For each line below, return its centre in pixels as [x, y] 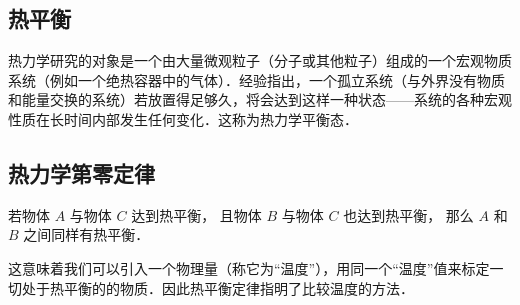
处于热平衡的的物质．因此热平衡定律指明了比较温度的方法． [217, 287]
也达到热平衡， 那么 [408, 214]
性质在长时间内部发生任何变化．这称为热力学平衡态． [183, 118]
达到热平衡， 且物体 [196, 214]
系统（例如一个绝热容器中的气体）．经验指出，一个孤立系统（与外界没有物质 [256, 79]
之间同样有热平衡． [86, 234]
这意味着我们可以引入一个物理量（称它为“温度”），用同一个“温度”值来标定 [249, 267]
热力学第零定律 [81, 172]
